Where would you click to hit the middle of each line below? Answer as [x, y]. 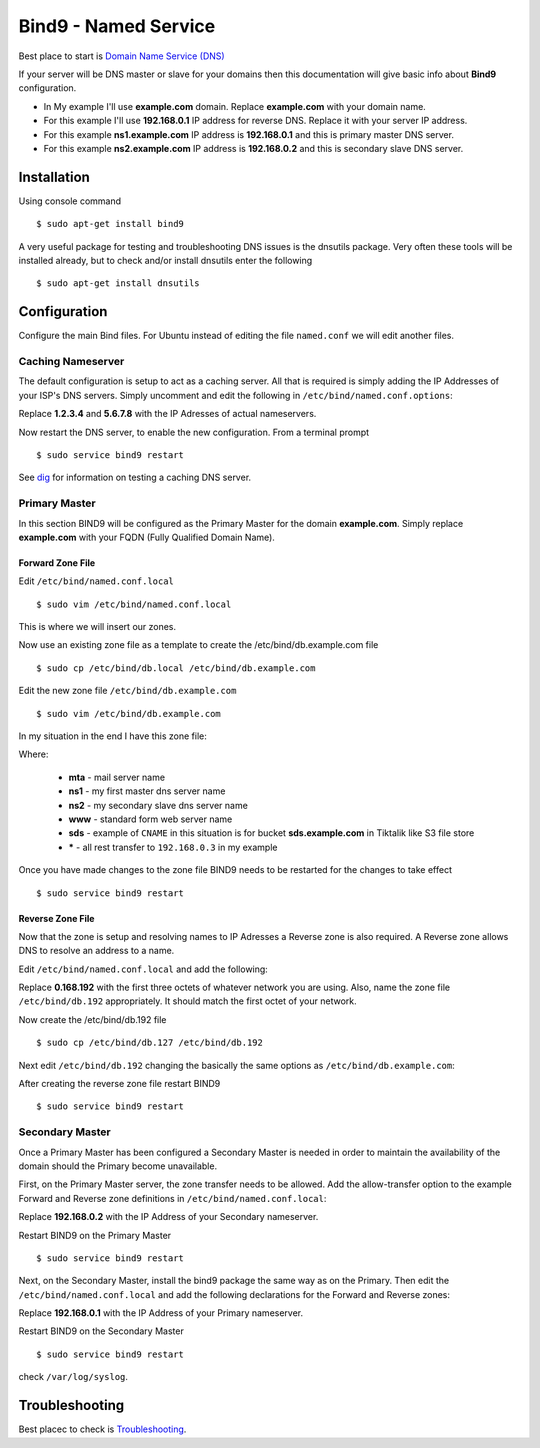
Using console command [70, 201]
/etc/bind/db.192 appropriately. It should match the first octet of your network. [187, 1001]
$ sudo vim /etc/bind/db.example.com [129, 713]
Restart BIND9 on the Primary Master [95, 1235]
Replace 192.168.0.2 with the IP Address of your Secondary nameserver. [168, 1217]
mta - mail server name [116, 777]
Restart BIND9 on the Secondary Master [101, 1331]
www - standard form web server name [150, 819]
